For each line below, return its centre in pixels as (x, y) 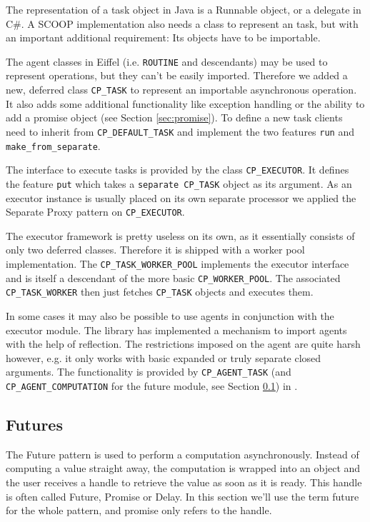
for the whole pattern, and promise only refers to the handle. (139, 510)
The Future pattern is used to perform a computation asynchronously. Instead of (182, 454)
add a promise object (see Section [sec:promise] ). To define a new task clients (174, 117)
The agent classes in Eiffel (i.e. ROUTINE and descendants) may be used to (167, 61)
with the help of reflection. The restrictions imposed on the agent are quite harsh (183, 344)
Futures (34, 424)
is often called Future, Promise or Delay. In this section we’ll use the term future (182, 496)
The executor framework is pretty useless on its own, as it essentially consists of (180, 235)
